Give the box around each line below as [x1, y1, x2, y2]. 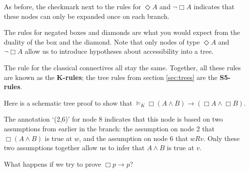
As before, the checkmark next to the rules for [4, 1, 141, 11]
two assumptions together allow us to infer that [4, 142, 145, 153]
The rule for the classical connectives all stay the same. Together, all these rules [4, 62, 241, 72]
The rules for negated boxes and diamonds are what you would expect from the [4, 27, 240, 37]
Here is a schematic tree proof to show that [4, 97, 133, 108]
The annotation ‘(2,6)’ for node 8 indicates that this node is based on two [4, 114, 223, 124]
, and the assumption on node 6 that [79, 133, 188, 143]
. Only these [203, 133, 240, 143]
